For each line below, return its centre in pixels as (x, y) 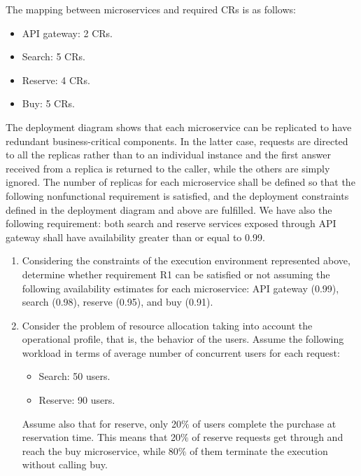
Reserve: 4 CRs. (56, 80)
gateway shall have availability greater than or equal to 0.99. (135, 237)
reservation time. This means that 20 (101, 437)
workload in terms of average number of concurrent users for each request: (181, 352)
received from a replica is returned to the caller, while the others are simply (168, 168)
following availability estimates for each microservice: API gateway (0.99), (180, 288)
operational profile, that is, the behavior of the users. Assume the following (183, 339)
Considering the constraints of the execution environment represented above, (186, 260)
